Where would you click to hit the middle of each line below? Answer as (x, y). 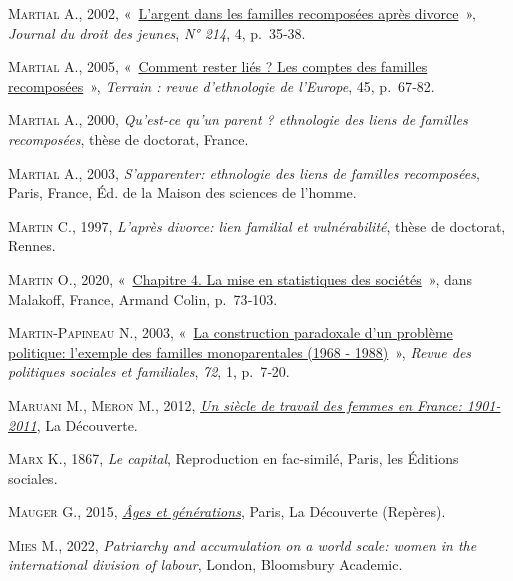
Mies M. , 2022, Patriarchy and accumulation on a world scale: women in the (242, 544)
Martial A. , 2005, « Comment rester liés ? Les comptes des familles (218, 66)
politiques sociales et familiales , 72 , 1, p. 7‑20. (149, 371)
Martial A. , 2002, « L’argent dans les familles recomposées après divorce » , (242, 13)
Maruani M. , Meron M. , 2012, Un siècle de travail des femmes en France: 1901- (254, 404)
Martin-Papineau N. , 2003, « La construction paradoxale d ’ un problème (230, 332)
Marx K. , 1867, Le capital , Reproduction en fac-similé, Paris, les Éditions (233, 458)
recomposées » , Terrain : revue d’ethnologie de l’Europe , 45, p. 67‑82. (221, 85)
